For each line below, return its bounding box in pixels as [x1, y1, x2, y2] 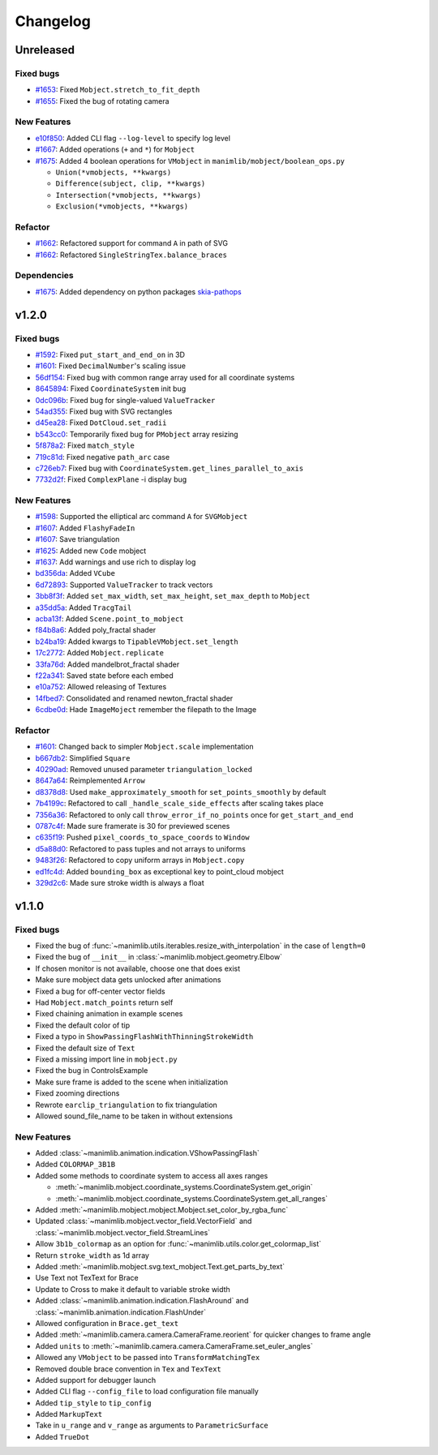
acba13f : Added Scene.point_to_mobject [35, 613, 184, 624]
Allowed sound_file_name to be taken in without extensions [35, 1111, 233, 1121]
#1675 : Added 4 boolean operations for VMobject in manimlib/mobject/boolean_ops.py [35, 156, 345, 165]
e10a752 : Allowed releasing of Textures [35, 682, 167, 692]
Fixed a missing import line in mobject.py [35, 1054, 178, 1064]
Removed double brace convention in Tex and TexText [35, 1363, 222, 1374]
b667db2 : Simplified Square [35, 753, 131, 762]
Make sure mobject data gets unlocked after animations [35, 975, 221, 985]
